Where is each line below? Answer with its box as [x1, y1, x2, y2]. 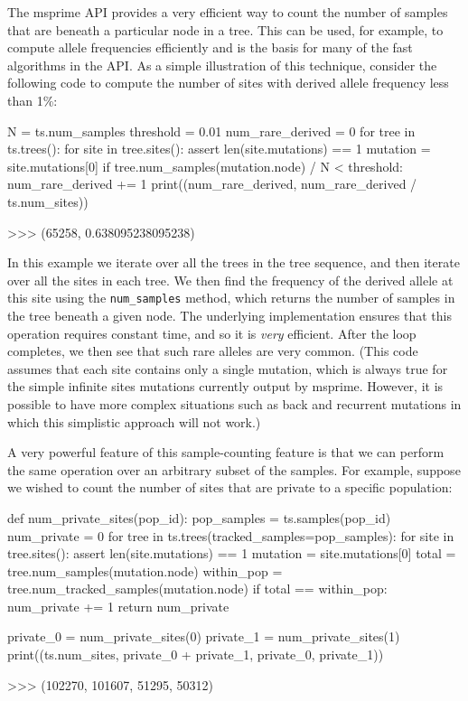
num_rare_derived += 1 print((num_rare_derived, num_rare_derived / [7, 174, 417, 193]
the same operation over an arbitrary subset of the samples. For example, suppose [7, 460, 461, 479]
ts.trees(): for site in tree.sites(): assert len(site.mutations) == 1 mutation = [7, 139, 431, 158]
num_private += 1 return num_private [7, 596, 229, 615]
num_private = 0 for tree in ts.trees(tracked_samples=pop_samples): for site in [7, 526, 454, 545]
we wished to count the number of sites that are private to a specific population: [7, 478, 453, 497]
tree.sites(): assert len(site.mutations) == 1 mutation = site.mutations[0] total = [7, 544, 456, 563]
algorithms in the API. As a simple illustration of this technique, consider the [7, 55, 437, 74]
